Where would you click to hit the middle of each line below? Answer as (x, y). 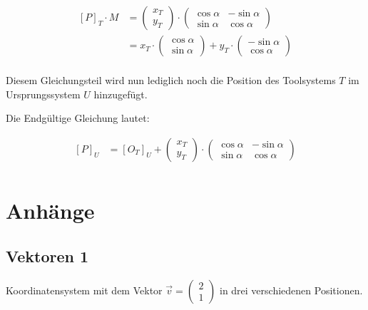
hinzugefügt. (121, 94)
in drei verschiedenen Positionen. (291, 290)
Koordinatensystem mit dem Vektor (84, 290)
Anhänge (50, 211)
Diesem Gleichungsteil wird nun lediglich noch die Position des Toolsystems (171, 80)
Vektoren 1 (47, 255)
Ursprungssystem (43, 94)
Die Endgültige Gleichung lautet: (78, 118)
